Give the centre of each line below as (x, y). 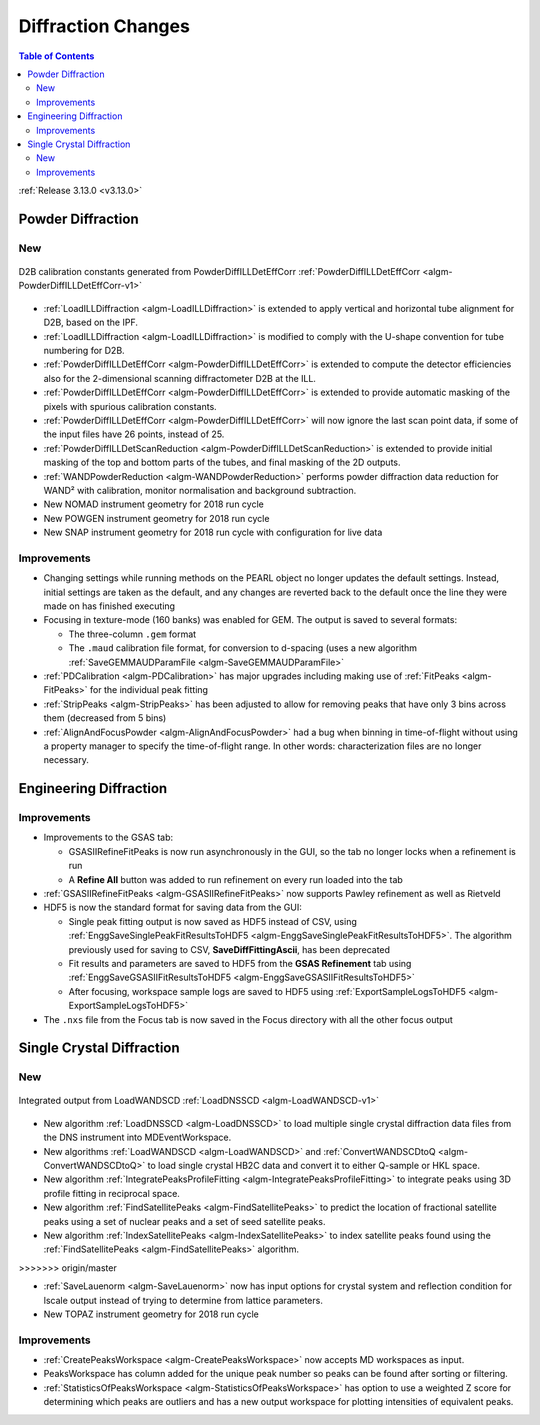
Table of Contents (56, 56)
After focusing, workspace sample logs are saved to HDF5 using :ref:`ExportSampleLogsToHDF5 (267, 991)
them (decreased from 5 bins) (105, 718)
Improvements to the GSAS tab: (108, 837)
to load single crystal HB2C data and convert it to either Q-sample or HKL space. (313, 1166)
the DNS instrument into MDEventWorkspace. (137, 1137)
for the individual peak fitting (149, 690)
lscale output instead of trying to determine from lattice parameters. (183, 1300)
